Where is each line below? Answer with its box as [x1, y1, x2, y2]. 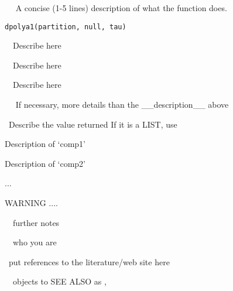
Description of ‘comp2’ [5, 157, 85, 169]
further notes [12, 216, 60, 228]
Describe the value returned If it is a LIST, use [8, 118, 177, 130]
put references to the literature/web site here [8, 255, 170, 268]
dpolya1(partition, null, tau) [5, 22, 126, 31]
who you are [12, 236, 57, 248]
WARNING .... [5, 197, 58, 208]
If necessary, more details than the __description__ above [15, 98, 229, 111]
